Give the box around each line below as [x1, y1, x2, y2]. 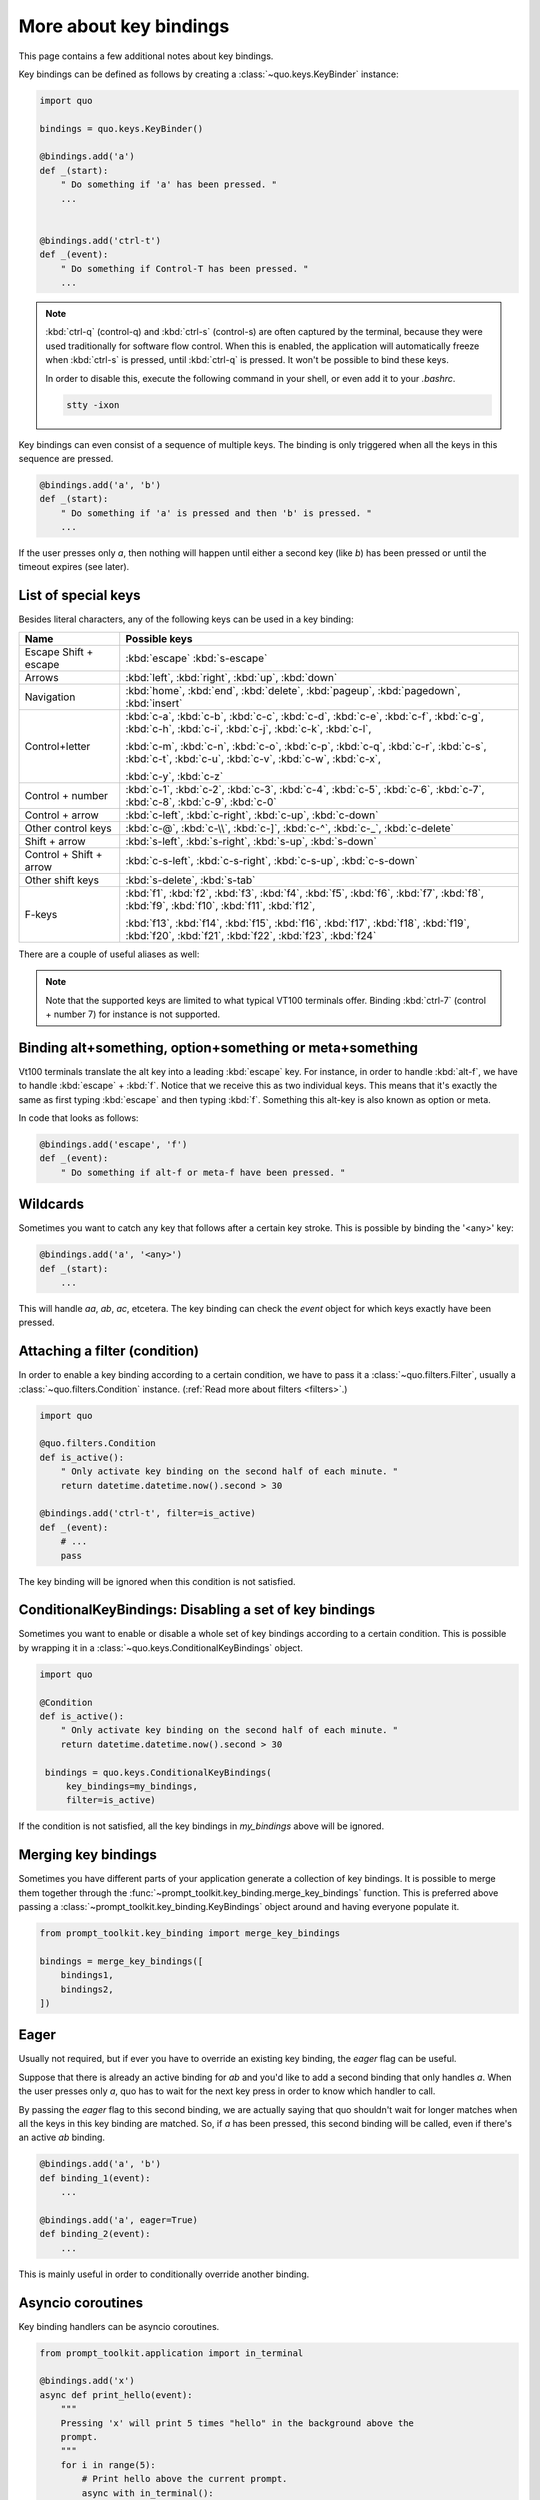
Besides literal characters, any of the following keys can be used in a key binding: [18, 613, 354, 625]
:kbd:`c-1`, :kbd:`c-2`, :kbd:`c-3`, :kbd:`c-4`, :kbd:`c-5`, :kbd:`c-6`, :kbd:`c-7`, [125, 782, 485, 796]
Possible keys [125, 631, 193, 645]
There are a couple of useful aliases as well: [18, 948, 200, 960]
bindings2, [60, 1983, 114, 1995]
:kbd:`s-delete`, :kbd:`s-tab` [125, 873, 256, 887]
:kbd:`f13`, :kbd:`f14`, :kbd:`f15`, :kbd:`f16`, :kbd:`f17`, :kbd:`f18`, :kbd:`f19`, [125, 916, 470, 930]
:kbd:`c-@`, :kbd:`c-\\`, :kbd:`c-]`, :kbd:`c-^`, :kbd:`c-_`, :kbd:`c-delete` [125, 821, 454, 835]
